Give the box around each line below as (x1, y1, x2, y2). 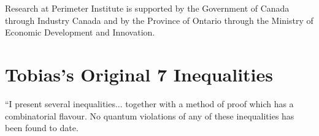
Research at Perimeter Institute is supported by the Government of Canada (5, 2, 290, 14)
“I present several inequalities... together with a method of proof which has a (5, 97, 294, 110)
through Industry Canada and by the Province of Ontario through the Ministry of (5, 13, 313, 26)
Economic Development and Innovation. (5, 26, 155, 39)
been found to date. (5, 121, 79, 134)
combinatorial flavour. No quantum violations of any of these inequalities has (5, 109, 294, 122)
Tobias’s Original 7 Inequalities (5, 61, 273, 86)
